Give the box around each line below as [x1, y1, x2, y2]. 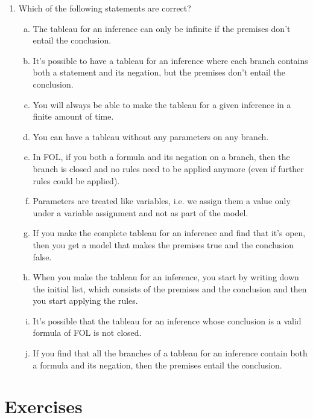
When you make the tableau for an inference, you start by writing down [33, 271, 299, 283]
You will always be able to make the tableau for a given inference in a [33, 98, 291, 111]
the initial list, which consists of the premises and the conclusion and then [33, 282, 307, 295]
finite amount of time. [33, 110, 114, 123]
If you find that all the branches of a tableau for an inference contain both [33, 347, 308, 359]
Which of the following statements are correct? [18, 2, 191, 14]
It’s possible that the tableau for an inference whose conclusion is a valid [33, 314, 302, 327]
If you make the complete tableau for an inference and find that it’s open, [33, 227, 306, 239]
